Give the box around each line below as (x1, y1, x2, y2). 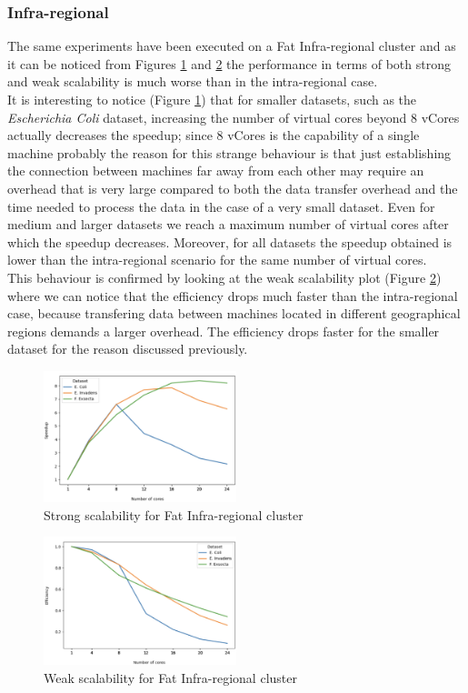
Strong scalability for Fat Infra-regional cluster (44, 505, 304, 524)
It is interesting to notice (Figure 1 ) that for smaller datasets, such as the (7, 90, 417, 108)
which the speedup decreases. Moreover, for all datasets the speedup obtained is (7, 232, 453, 251)
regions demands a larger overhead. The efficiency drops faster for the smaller (7, 321, 440, 340)
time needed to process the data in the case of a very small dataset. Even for (7, 196, 435, 216)
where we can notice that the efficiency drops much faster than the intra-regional (7, 286, 458, 305)
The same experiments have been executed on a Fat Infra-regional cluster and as (7, 36, 456, 55)
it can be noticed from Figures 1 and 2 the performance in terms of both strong (7, 54, 451, 73)
